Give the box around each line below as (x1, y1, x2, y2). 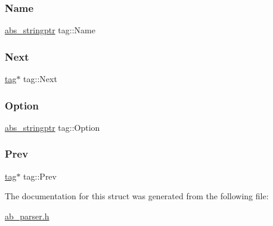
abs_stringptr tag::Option (5, 121, 100, 133)
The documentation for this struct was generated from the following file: (5, 190, 269, 202)
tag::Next (23, 73, 57, 85)
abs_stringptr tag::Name (5, 24, 95, 36)
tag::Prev (23, 169, 57, 182)
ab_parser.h (5, 209, 49, 222)
